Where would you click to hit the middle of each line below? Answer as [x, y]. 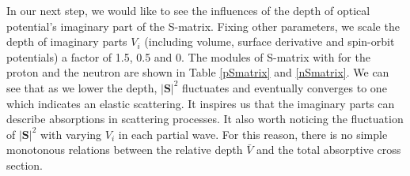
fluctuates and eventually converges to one [285, 87]
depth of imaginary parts [67, 41]
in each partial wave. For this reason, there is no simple [253, 134]
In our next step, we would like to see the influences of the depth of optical [188, 10]
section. [25, 165]
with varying [71, 134]
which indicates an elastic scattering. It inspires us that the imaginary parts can [201, 103]
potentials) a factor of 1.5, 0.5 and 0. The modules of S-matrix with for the [188, 56]
